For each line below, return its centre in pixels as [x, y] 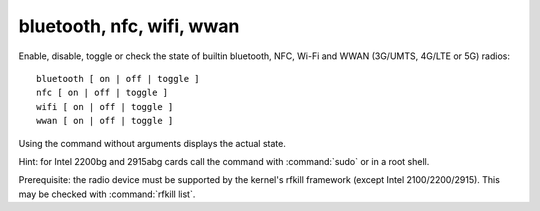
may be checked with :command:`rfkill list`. [107, 194]
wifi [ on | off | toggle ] [105, 106]
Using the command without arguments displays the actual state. [152, 143]
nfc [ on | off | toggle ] [102, 93]
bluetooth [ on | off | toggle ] [118, 78]
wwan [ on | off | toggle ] [105, 121]
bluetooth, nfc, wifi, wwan [129, 26]
